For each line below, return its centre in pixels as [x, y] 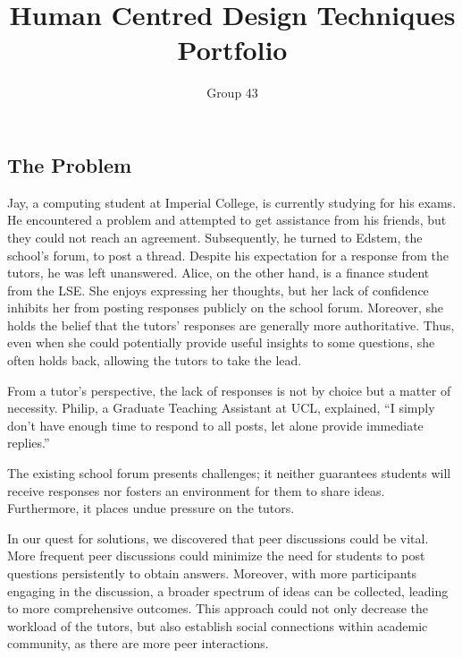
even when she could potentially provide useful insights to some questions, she [221, 342]
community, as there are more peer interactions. [138, 643]
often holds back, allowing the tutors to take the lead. [155, 360]
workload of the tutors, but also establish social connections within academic [218, 625]
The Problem [70, 164]
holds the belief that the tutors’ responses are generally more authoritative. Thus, [231, 325]
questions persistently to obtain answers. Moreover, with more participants [212, 573]
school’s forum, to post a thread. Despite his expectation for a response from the [228, 255]
